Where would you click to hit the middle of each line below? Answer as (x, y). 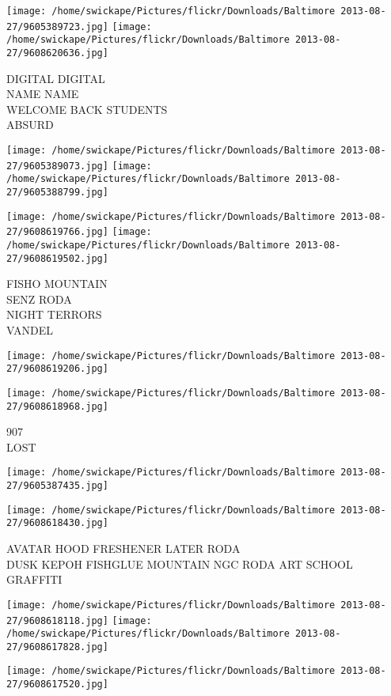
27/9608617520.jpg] (57, 685)
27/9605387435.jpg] (57, 486)
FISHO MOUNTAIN (57, 284)
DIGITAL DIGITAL (56, 78)
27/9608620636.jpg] (57, 53)
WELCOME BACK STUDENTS (87, 109)
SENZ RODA (39, 299)
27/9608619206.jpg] (57, 369)
